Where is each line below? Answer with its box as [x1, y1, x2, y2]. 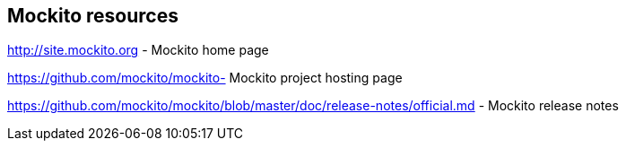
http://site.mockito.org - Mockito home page [7, 42, 269, 58]
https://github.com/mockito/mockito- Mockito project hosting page [7, 70, 403, 86]
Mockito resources [7, 4, 178, 27]
